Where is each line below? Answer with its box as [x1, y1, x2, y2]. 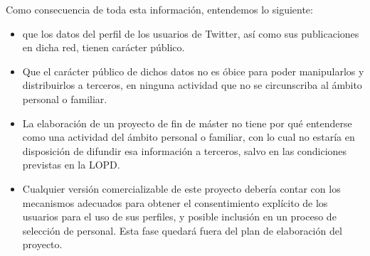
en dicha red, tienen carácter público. [22, 40, 185, 55]
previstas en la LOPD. [22, 157, 120, 172]
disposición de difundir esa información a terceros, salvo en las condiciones [22, 143, 347, 158]
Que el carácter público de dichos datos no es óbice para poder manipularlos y [22, 63, 364, 78]
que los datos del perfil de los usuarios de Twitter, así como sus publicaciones [22, 26, 359, 41]
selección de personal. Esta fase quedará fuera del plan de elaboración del [22, 223, 342, 238]
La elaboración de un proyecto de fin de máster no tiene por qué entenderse [22, 115, 352, 130]
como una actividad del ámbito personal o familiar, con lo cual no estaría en [22, 129, 355, 144]
